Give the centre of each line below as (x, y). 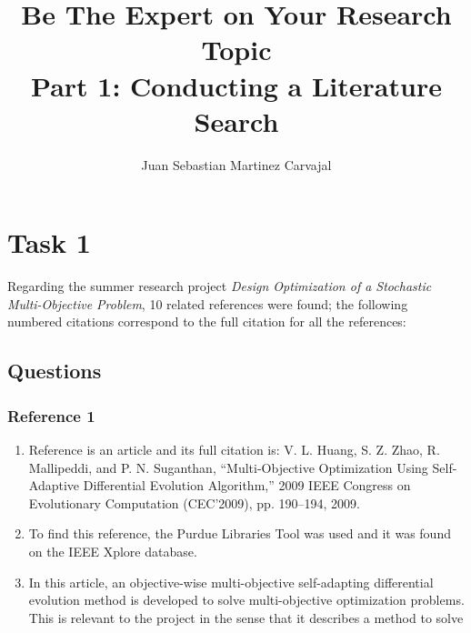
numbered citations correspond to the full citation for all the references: (207, 322)
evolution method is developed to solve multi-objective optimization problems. (246, 600)
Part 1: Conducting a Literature (236, 85)
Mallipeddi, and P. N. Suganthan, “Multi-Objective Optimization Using (228, 467)
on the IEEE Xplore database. (113, 551)
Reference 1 (51, 415)
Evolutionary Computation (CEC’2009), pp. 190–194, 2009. (194, 502)
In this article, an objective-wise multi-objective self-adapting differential (231, 582)
